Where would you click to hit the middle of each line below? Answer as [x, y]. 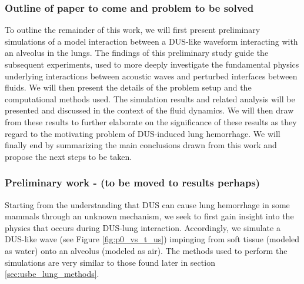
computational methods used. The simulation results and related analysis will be [150, 98]
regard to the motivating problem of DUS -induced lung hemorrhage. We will [143, 133]
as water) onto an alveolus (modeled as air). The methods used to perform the [146, 250]
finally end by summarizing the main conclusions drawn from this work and [141, 145]
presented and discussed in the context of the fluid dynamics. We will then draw [149, 110]
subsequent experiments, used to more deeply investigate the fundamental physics [152, 64]
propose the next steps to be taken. [69, 156]
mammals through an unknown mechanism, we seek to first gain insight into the [149, 216]
